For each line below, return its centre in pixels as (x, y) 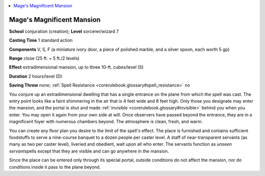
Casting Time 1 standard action (41, 40)
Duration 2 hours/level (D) (36, 76)
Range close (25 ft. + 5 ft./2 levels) (44, 58)
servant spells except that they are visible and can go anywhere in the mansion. (89, 151)
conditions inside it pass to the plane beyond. (55, 167)
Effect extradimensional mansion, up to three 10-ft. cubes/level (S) (76, 67)
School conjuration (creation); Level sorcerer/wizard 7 (64, 31)
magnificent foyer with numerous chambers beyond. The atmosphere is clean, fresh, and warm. (106, 122)
